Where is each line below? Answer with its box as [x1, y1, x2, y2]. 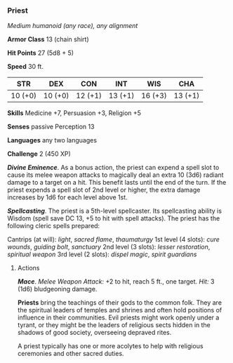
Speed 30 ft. [7, 62, 44, 71]
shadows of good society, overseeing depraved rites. [17, 329, 172, 337]
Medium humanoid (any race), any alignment [7, 22, 138, 30]
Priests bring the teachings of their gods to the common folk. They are [17, 298, 222, 307]
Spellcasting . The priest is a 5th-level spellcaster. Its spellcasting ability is [7, 206, 222, 216]
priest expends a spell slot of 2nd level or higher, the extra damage [7, 185, 201, 194]
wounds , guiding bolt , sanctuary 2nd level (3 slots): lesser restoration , [7, 243, 211, 251]
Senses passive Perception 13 [7, 122, 95, 131]
